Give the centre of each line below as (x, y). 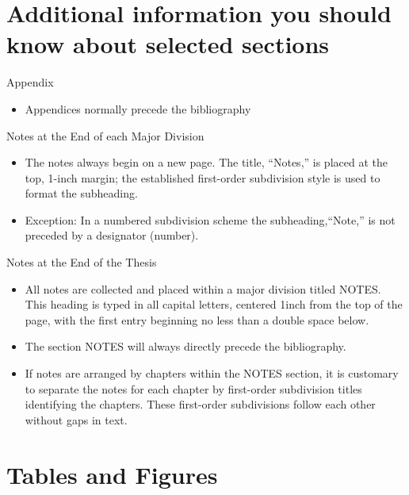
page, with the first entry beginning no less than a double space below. (197, 319)
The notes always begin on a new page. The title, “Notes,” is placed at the (206, 162)
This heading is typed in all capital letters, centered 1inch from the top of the (214, 304)
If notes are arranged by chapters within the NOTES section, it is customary (212, 373)
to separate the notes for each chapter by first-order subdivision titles (193, 388)
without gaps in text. (76, 419)
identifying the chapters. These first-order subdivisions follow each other (200, 404)
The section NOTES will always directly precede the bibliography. (185, 346)
